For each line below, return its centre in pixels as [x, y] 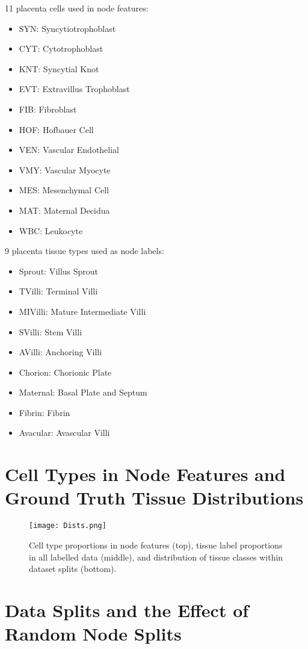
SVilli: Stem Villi [51, 331]
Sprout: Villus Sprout [59, 271]
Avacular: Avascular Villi [64, 433]
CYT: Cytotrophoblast [61, 48]
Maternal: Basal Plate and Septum [83, 392]
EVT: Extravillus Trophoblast [74, 89]
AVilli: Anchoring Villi [60, 352]
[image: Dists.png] [68, 526]
